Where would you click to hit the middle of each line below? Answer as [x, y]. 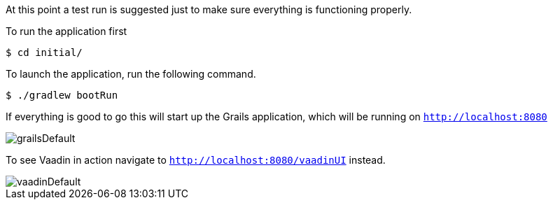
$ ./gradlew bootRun [62, 95]
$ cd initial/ [44, 52]
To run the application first [66, 31]
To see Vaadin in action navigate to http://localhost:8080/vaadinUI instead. [196, 160]
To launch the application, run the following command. [131, 74]
